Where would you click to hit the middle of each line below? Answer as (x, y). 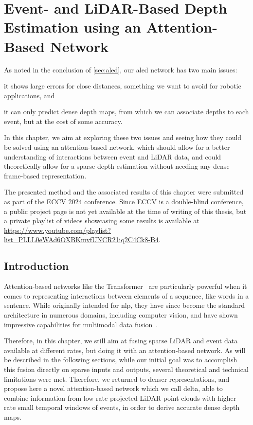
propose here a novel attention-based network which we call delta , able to (113, 388)
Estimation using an (72, 27)
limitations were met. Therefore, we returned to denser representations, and (117, 379)
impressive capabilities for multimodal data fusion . (81, 324)
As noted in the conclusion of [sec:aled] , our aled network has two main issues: (121, 69)
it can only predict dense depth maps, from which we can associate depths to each (126, 112)
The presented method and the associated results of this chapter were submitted (124, 192)
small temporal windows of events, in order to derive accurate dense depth (129, 407)
